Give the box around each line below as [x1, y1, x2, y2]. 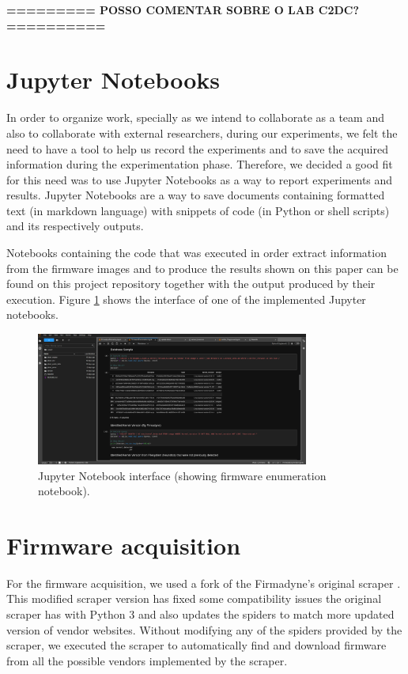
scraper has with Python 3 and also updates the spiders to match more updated [6, 606, 395, 623]
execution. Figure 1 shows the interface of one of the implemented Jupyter [6, 290, 366, 307]
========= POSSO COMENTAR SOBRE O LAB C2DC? [6, 2, 360, 17]
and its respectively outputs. [6, 218, 144, 234]
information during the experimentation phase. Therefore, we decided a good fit [6, 156, 393, 172]
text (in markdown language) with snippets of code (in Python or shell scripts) [6, 202, 390, 218]
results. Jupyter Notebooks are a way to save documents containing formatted [6, 187, 385, 203]
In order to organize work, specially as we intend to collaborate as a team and [6, 109, 384, 126]
